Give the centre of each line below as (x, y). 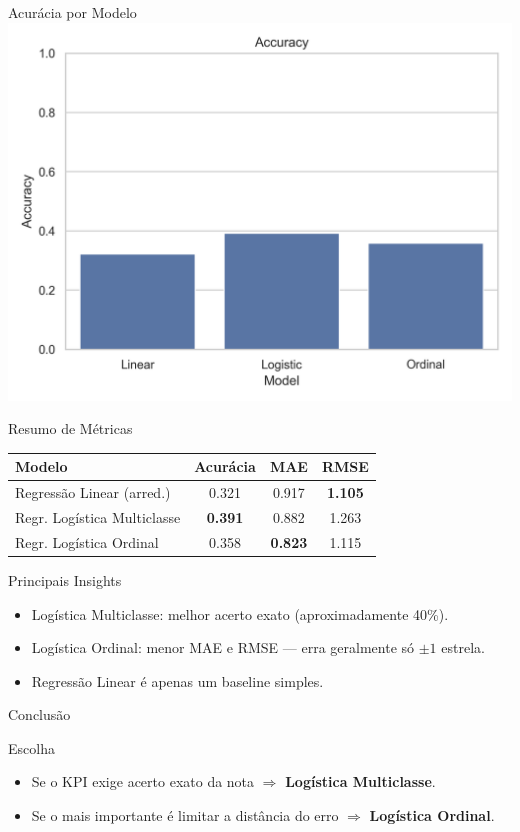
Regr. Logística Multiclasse (98, 516)
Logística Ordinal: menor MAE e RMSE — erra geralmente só (223, 647)
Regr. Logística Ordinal (87, 541)
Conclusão (39, 714)
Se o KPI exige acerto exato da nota (143, 781)
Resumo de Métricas (70, 428)
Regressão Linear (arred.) (93, 492)
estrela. (463, 647)
